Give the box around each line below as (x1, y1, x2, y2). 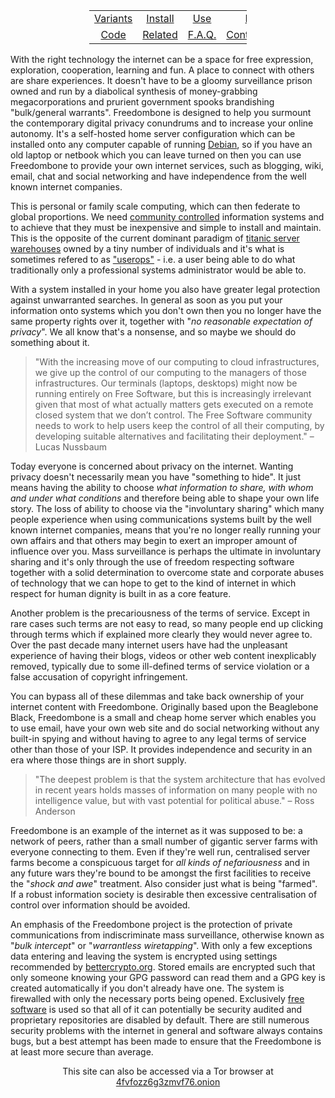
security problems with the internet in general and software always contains (10, 1025, 323, 1036)
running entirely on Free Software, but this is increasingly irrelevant (34, 388, 312, 399)
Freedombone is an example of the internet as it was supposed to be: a (10, 825, 303, 836)
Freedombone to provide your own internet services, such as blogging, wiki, (10, 160, 324, 171)
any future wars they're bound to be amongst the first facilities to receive (10, 867, 312, 879)
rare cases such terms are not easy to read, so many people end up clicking (10, 618, 324, 629)
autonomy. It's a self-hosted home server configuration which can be (10, 128, 296, 139)
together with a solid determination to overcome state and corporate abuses (10, 567, 325, 578)
